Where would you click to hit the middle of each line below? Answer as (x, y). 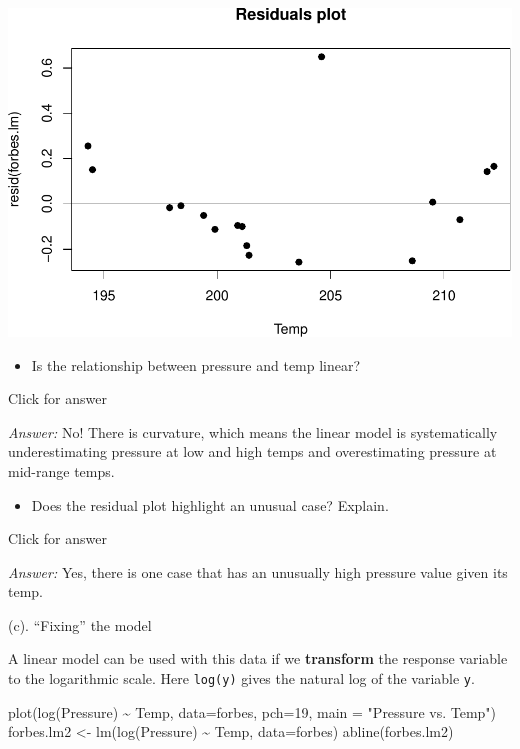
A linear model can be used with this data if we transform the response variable (258, 658)
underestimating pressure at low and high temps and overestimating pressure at (252, 451)
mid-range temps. (61, 470)
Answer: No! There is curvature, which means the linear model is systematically (253, 431)
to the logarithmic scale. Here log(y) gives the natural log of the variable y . (241, 678)
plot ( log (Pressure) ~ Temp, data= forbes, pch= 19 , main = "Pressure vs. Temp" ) (252, 711)
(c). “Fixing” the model (80, 624)
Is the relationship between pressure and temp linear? (196, 364)
